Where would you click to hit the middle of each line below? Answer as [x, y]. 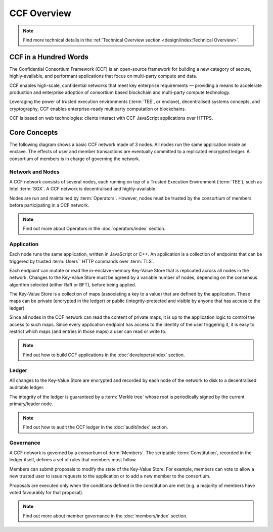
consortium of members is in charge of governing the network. [75, 159]
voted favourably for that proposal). [46, 492]
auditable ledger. [27, 388]
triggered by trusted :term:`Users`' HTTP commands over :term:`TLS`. [82, 261]
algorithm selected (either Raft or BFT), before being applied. [73, 284]
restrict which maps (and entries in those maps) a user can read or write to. [88, 331]
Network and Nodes [35, 172]
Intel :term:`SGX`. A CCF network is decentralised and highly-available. [83, 189]
